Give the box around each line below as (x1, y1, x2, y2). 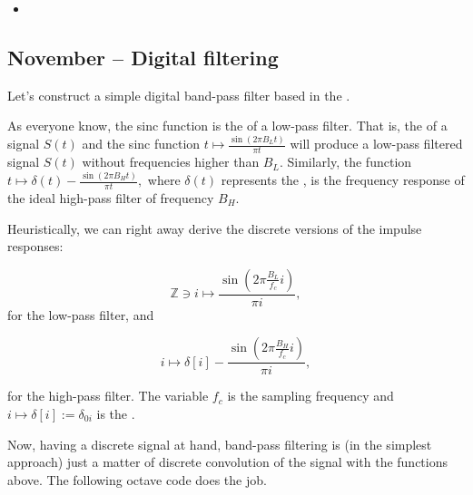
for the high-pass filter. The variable (7, 386, 209, 405)
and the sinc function (82, 134, 201, 153)
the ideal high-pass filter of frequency (7, 188, 214, 207)
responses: (7, 237, 64, 256)
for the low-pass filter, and (7, 305, 154, 324)
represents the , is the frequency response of (221, 170, 465, 189)
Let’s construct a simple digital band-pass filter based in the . (7, 85, 350, 104)
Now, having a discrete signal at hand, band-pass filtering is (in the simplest (7, 434, 432, 453)
